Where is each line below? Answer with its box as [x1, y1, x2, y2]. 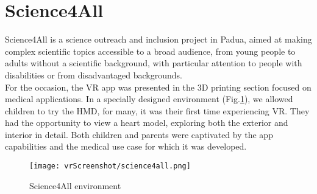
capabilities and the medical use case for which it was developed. [5, 140, 247, 153]
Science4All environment [29, 179, 121, 192]
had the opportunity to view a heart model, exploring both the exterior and [5, 116, 288, 129]
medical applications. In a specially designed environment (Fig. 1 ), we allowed [5, 92, 293, 105]
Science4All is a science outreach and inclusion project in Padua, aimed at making [5, 33, 312, 46]
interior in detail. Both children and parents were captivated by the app [5, 128, 273, 140]
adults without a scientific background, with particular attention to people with [5, 57, 302, 69]
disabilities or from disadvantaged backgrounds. [5, 68, 182, 81]
